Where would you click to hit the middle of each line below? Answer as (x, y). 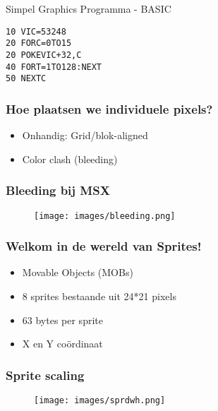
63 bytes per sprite (62, 320)
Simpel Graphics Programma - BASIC (89, 8)
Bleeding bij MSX (58, 190)
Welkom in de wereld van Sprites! (104, 246)
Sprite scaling (45, 375)
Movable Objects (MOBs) (78, 272)
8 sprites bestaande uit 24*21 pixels (99, 296)
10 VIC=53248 (36, 31)
